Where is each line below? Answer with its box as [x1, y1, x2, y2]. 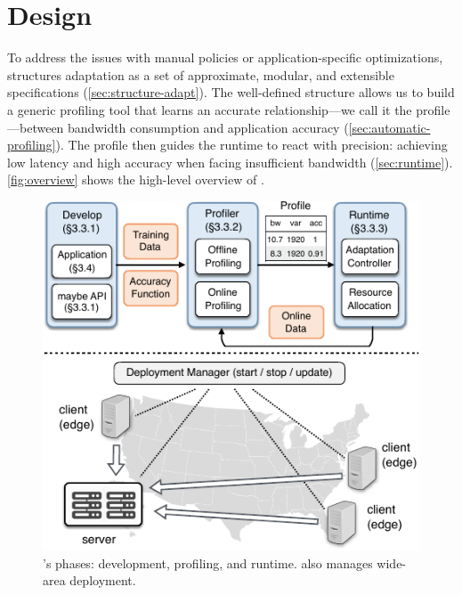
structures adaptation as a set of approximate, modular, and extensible [7, 65, 394, 84]
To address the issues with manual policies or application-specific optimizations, [7, 48, 443, 67]
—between [7, 118, 64, 136]
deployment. [69, 571, 136, 590]
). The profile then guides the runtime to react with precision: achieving [55, 135, 448, 154]
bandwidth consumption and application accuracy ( [68, 118, 349, 136]
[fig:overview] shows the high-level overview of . [7, 170, 264, 189]
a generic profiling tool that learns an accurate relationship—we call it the [7, 100, 412, 118]
